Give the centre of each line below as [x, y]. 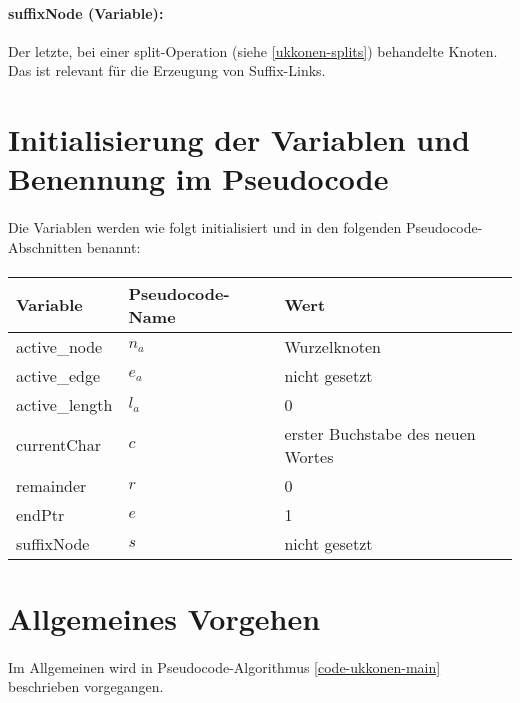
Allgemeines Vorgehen [164, 618]
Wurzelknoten [332, 346]
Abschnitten [45, 246]
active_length [64, 404]
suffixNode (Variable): [86, 12]
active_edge [58, 375]
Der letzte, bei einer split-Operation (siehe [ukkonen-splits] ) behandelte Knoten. [253, 50]
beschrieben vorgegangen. [86, 686]
